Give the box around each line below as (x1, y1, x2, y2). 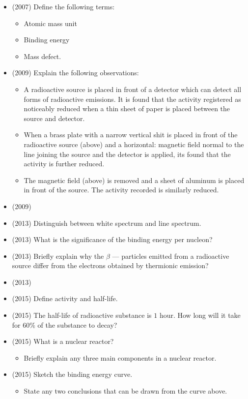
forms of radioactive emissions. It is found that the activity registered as (24, 93, 241, 104)
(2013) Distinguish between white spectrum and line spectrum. (12, 217, 201, 228)
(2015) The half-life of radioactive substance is (12, 310, 152, 320)
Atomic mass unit (24, 18, 77, 28)
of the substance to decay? (37, 319, 117, 330)
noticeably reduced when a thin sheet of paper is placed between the (24, 103, 230, 114)
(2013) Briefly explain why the (12, 250, 104, 261)
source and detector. (24, 113, 85, 123)
